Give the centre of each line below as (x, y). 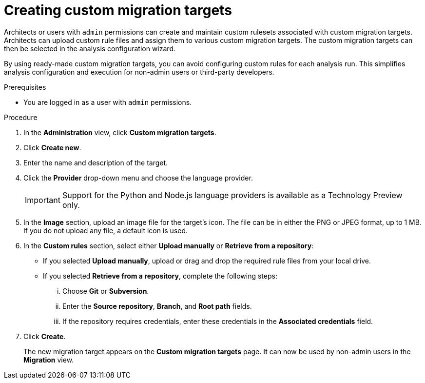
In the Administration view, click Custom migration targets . (120, 132)
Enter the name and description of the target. (96, 162)
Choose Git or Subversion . (106, 291)
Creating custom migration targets (118, 10)
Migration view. (49, 360)
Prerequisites (25, 87)
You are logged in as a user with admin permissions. (108, 102)
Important (43, 200)
